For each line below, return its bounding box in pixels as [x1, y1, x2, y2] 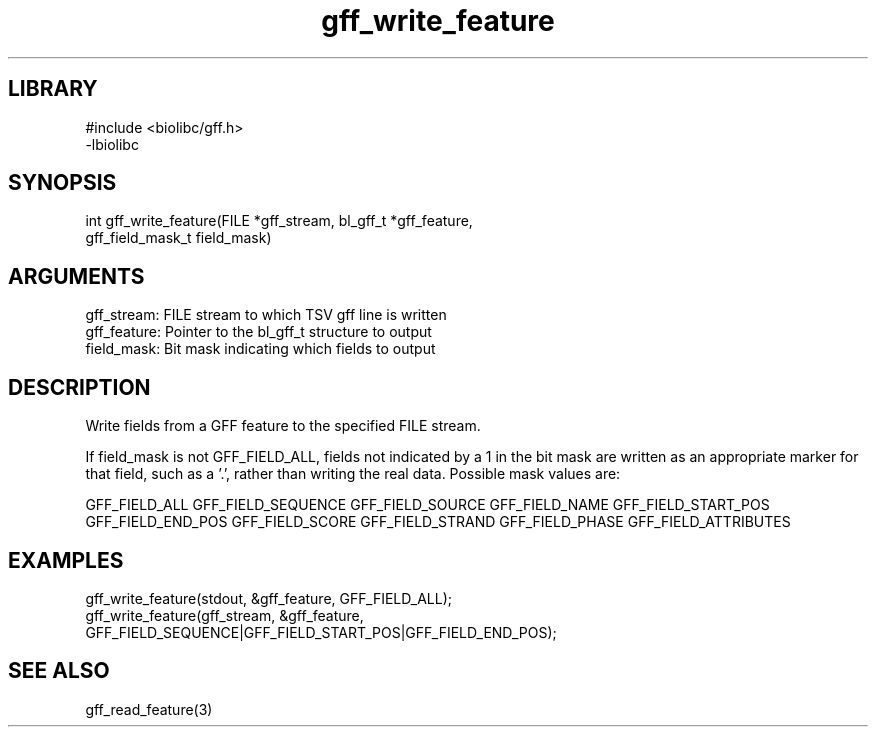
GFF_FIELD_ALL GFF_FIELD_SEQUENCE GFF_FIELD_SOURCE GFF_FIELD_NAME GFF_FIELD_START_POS [85, 496, 770, 514]
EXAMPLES [8, 547, 124, 573]
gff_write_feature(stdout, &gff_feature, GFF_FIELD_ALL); [85, 589, 452, 607]
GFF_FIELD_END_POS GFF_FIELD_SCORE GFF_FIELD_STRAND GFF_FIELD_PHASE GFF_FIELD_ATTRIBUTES [85, 513, 791, 531]
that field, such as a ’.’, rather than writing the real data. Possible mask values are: [85, 465, 621, 483]
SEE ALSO [8, 658, 110, 684]
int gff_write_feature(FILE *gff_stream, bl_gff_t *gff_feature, [85, 212, 473, 230]
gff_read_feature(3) [85, 700, 213, 718]
